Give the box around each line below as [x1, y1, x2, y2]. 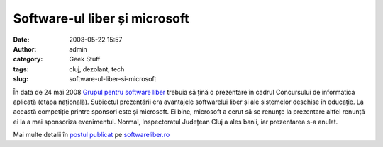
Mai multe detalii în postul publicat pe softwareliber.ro [13, 131, 170, 139]
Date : [13, 35, 30, 44]
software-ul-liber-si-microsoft [69, 75, 157, 83]
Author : [13, 45, 37, 53]
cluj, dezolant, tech [69, 64, 125, 73]
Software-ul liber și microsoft [13, 11, 189, 26]
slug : [13, 75, 28, 83]
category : [13, 55, 43, 64]
